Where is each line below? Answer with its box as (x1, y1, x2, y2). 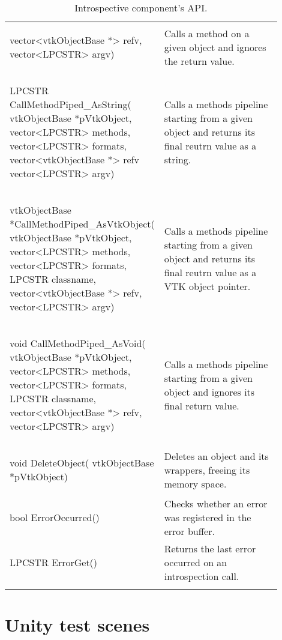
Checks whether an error (164, 497, 268, 510)
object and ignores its (164, 384, 255, 399)
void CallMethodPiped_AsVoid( (10, 336, 146, 350)
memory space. (164, 476, 227, 491)
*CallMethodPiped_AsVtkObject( (10, 217, 155, 231)
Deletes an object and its (164, 448, 269, 463)
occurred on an (164, 555, 227, 569)
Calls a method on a (164, 26, 250, 40)
